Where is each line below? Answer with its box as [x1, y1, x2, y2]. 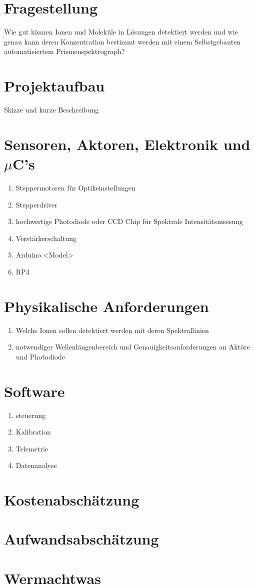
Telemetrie [15, 443, 48, 453]
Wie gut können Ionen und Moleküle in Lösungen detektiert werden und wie [4, 26, 238, 37]
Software [4, 380, 65, 401]
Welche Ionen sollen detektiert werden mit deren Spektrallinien [15, 324, 209, 335]
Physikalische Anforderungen [4, 295, 209, 316]
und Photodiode [15, 351, 65, 361]
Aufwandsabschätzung [4, 528, 159, 549]
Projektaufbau [4, 75, 105, 96]
